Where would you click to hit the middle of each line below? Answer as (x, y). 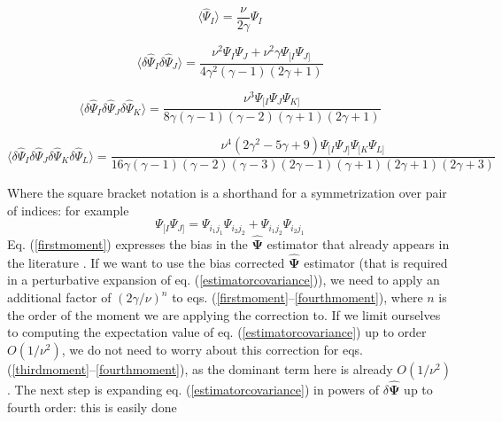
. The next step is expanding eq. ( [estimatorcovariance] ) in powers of (193, 390)
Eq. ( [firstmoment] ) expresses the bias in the (127, 244)
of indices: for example (68, 210)
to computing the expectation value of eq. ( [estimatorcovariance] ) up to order (217, 332)
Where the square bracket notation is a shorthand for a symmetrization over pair (227, 193)
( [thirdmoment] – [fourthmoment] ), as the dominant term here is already (200, 368)
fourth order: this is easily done (92, 406)
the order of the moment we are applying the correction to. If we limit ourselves (224, 314)
